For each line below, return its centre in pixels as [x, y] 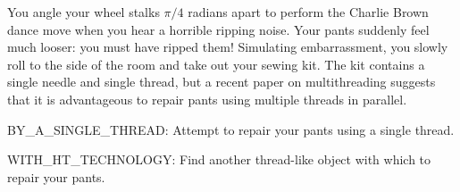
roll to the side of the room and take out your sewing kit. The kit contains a [216, 64]
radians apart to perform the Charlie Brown [308, 12]
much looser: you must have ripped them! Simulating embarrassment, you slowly [228, 47]
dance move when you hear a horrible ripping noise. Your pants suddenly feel [218, 29]
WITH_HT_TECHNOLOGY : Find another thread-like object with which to [219, 159]
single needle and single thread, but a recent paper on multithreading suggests [222, 82]
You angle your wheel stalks [84, 12]
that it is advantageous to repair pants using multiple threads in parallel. [207, 99]
